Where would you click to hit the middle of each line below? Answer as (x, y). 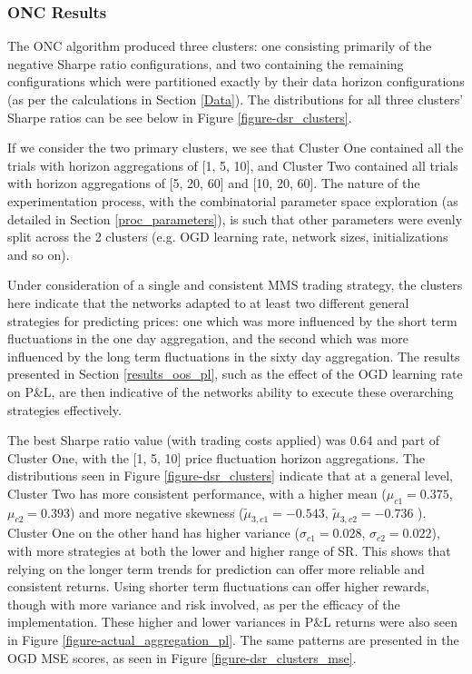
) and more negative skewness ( (157, 512)
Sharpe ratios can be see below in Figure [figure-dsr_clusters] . (180, 117)
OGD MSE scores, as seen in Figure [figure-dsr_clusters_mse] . (182, 657)
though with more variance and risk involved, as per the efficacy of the (204, 604)
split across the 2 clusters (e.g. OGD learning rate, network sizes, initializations (228, 237)
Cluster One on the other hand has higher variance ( (153, 533)
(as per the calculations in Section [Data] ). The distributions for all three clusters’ (236, 99)
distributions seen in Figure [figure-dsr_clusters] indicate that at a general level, (230, 476)
